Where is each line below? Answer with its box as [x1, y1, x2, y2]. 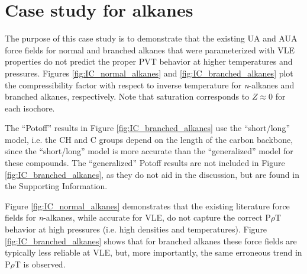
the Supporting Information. [5, 180, 108, 192]
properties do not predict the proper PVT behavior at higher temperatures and [5, 55, 293, 68]
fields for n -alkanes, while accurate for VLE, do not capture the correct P [5, 211, 271, 224]
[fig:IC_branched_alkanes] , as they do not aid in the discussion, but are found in [5, 168, 299, 180]
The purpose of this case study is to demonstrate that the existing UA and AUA [5, 32, 298, 44]
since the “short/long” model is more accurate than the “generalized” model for [5, 145, 293, 157]
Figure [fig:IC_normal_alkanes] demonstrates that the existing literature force [5, 199, 290, 212]
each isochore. [5, 101, 55, 114]
